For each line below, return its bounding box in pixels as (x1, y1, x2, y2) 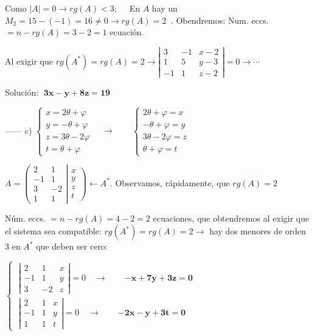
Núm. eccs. (5, 211, 46, 224)
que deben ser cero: (36, 240, 108, 253)
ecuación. (110, 26, 144, 38)
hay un (152, 2, 178, 14)
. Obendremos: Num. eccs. (170, 13, 269, 26)
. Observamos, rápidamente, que (110, 176, 230, 189)
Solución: (5, 86, 39, 99)
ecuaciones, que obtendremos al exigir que (153, 211, 309, 224)
